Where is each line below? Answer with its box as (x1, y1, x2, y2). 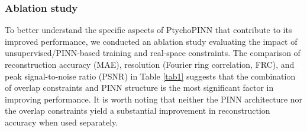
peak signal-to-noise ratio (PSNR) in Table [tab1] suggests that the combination (5, 70, 296, 82)
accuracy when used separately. (5, 115, 118, 128)
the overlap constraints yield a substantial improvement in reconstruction (5, 104, 270, 117)
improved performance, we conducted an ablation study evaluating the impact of (5, 35, 298, 47)
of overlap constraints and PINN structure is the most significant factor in (5, 81, 274, 94)
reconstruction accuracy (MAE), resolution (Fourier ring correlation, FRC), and (5, 58, 295, 70)
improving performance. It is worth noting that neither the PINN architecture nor (5, 93, 303, 105)
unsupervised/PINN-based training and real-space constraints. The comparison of (5, 47, 300, 59)
